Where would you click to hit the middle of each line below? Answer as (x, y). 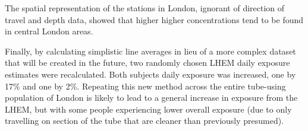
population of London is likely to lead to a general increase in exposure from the (151, 98)
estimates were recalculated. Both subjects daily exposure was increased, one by (150, 74)
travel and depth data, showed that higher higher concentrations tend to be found (154, 19)
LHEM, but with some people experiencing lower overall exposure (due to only (148, 109)
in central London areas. (49, 31)
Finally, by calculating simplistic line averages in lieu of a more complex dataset (150, 51)
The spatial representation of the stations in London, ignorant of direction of (145, 8)
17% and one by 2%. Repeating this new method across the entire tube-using (145, 86)
